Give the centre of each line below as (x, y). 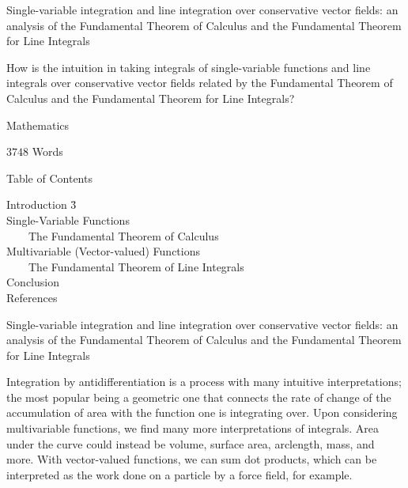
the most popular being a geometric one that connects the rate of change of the (199, 397)
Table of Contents (49, 178)
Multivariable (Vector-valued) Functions (103, 251)
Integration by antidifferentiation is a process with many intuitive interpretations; (204, 382)
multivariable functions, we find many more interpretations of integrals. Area (193, 428)
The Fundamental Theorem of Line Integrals (136, 266)
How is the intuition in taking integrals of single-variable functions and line (189, 67)
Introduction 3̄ (42, 204)
